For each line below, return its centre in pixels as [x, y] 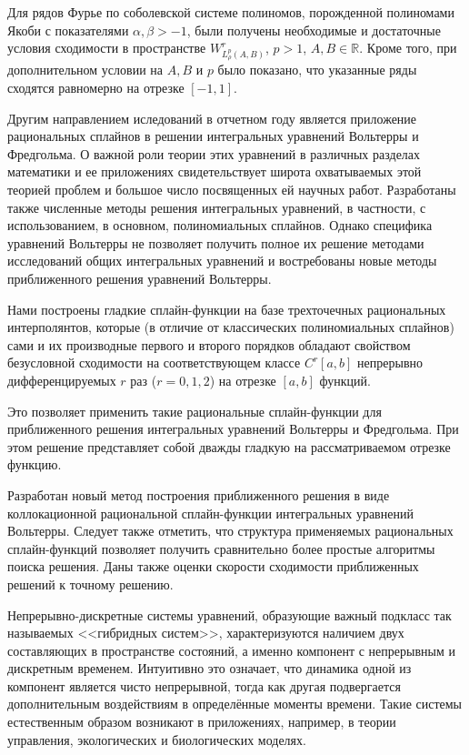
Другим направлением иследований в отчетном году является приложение [212, 118]
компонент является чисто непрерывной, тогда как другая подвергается [204, 685]
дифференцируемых [62, 380]
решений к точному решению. [90, 584]
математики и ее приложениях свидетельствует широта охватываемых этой [215, 171]
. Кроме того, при [408, 48]
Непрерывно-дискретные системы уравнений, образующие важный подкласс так [230, 614]
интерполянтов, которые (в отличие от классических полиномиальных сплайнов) [231, 327]
